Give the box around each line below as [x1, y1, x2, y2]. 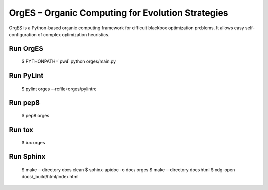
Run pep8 [9, 98, 40, 107]
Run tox [9, 125, 34, 134]
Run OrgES [9, 45, 43, 53]
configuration [9, 31, 37, 37]
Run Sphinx [9, 152, 46, 161]
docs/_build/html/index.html [21, 174, 79, 180]
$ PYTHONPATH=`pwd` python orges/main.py [21, 58, 116, 64]
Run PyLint [9, 72, 44, 80]
